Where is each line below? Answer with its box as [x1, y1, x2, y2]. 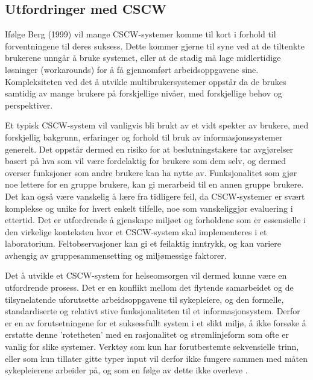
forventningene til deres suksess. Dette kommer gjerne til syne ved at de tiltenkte [5, 39, 305, 52]
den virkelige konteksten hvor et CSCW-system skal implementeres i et [5, 225, 267, 238]
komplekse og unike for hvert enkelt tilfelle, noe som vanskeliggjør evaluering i [5, 201, 293, 214]
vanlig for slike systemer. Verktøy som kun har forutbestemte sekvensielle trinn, [5, 340, 299, 353]
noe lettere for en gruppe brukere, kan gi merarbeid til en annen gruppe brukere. [5, 178, 304, 191]
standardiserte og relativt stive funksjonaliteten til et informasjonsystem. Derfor [5, 305, 300, 317]
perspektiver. [5, 98, 53, 111]
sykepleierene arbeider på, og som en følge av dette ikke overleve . [5, 364, 248, 376]
